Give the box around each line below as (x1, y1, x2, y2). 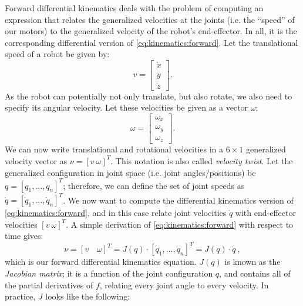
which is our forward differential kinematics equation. (5, 255, 197, 268)
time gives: (5, 229, 43, 242)
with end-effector (235, 207, 296, 219)
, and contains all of (219, 267, 291, 280)
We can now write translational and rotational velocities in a (5, 143, 224, 155)
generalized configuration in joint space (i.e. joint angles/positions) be (5, 166, 256, 178)
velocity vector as (5, 154, 68, 167)
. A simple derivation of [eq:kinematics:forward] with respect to (66, 218, 294, 230)
